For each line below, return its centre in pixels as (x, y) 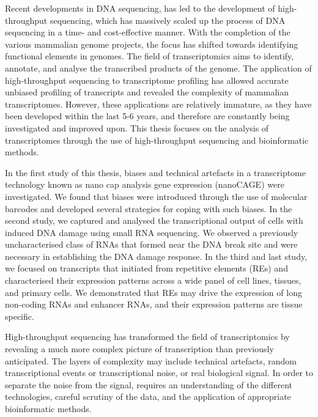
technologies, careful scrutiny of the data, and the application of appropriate (148, 397)
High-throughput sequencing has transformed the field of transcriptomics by (147, 337)
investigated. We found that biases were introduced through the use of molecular (156, 196)
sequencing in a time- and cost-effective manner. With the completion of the (148, 32)
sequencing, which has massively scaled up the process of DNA (168, 20)
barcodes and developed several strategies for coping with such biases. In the (149, 208)
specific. (20, 316)
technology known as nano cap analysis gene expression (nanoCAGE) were (145, 184)
